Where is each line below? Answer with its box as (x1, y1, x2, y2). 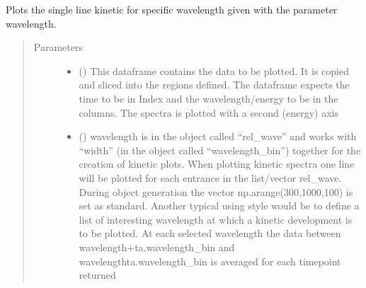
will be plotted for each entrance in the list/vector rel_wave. (79, 170, 342, 185)
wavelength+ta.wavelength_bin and (79, 239, 235, 254)
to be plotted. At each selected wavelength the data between (79, 226, 341, 241)
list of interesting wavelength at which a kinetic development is (79, 212, 353, 226)
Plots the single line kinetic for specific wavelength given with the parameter (6, 2, 338, 16)
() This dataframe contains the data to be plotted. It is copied (79, 63, 349, 78)
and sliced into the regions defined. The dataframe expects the (79, 77, 350, 92)
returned (79, 267, 116, 282)
